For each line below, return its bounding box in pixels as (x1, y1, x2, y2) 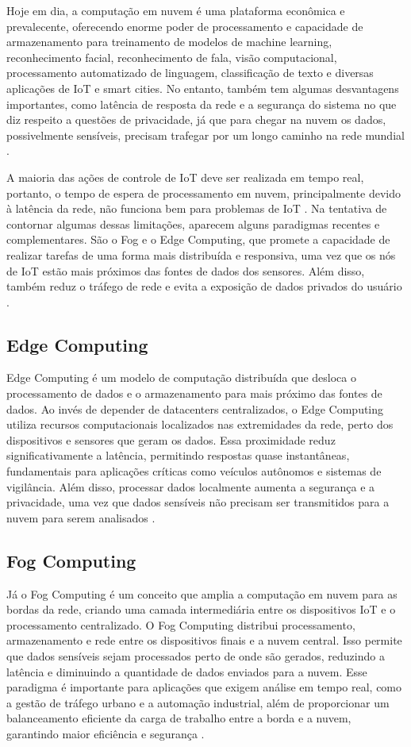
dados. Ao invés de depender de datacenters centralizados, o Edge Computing (6, 400, 384, 417)
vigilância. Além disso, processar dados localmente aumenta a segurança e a (6, 478, 375, 495)
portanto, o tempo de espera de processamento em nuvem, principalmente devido (6, 184, 401, 201)
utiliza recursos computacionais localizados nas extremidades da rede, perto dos (6, 416, 394, 433)
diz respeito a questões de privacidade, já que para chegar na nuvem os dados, (6, 111, 386, 128)
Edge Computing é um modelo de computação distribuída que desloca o (6, 369, 356, 386)
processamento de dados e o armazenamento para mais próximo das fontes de (6, 385, 382, 402)
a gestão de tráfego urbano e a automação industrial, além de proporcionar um (6, 694, 390, 710)
